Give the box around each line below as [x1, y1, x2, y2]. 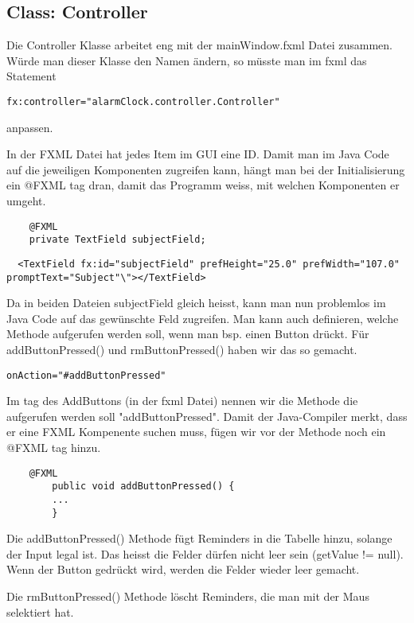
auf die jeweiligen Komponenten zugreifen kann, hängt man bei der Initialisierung [6, 161, 405, 177]
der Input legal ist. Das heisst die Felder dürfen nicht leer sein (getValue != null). [6, 545, 404, 562]
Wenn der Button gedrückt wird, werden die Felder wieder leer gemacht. [6, 561, 360, 578]
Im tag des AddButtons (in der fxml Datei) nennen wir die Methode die [6, 392, 358, 409]
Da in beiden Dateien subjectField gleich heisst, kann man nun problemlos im [6, 294, 386, 311]
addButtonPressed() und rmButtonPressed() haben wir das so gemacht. [6, 341, 357, 358]
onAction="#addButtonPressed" [6, 369, 166, 381]
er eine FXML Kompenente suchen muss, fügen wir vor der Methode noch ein [6, 423, 386, 440]
